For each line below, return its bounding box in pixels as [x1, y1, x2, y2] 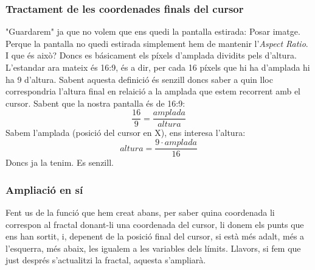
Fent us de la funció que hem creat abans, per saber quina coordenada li [5, 205, 275, 218]
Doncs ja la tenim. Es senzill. [5, 156, 114, 169]
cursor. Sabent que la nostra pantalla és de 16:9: [5, 96, 185, 109]
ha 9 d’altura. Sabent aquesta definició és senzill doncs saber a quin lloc [5, 73, 273, 85]
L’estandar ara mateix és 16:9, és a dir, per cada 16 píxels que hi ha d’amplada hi [5, 61, 310, 73]
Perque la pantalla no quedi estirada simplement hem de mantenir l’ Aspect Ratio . [5, 37, 308, 49]
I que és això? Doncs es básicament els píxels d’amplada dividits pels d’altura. [5, 49, 297, 62]
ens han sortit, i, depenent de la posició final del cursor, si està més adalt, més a [5, 230, 305, 243]
